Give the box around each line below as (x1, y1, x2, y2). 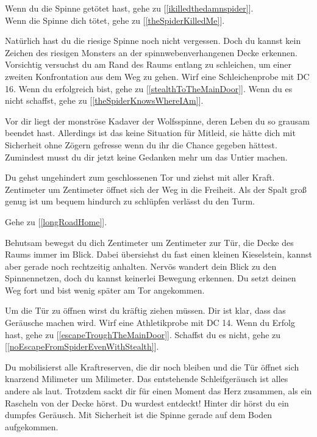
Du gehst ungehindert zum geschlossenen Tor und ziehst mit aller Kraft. (5, 171, 275, 184)
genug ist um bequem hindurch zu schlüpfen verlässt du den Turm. (5, 195, 255, 208)
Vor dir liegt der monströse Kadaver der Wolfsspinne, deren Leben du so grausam (5, 114, 310, 127)
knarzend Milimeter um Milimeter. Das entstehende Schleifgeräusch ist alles (5, 372, 288, 385)
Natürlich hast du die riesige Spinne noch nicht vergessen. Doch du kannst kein (5, 34, 301, 47)
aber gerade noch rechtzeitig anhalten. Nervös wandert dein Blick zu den (5, 259, 277, 272)
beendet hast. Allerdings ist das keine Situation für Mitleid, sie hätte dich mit (5, 126, 296, 139)
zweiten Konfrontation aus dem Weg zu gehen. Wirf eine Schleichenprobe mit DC (5, 70, 310, 82)
